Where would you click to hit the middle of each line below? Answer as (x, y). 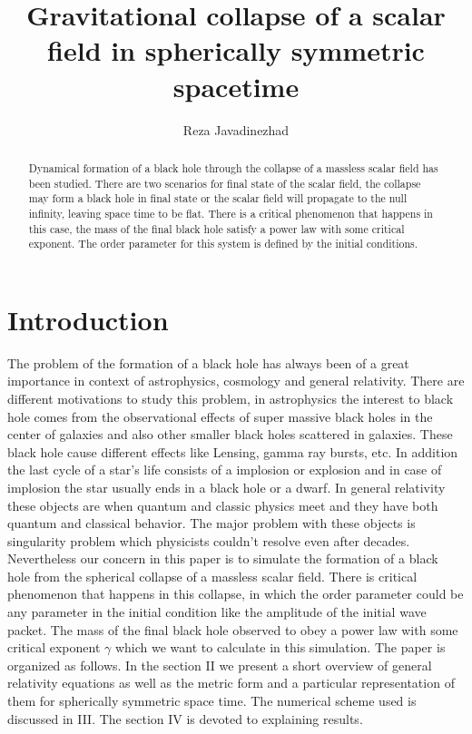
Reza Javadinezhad (236, 129)
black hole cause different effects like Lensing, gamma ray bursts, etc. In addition (233, 451)
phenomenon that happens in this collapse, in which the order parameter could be (236, 594)
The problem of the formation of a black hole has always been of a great (208, 362)
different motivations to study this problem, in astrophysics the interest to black (231, 398)
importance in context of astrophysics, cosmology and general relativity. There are (236, 381)
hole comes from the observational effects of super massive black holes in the (220, 416)
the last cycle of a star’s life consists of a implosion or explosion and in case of (225, 470)
